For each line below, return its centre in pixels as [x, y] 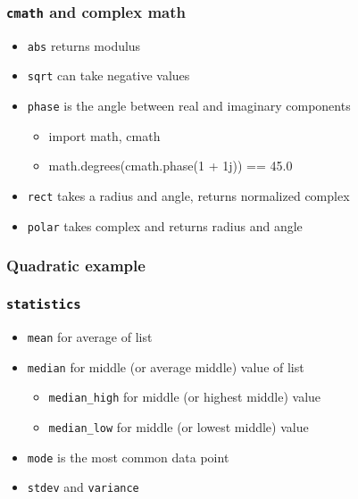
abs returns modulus [84, 45]
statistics [44, 305]
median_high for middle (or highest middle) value [185, 397]
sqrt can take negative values [108, 75]
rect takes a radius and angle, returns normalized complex [188, 195]
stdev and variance [83, 487]
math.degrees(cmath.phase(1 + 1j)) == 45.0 [171, 166]
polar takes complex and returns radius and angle [165, 225]
